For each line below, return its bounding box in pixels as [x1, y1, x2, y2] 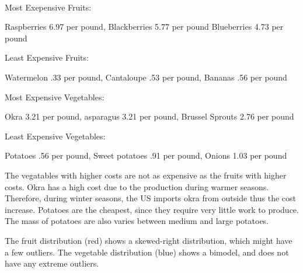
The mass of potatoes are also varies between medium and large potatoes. [5, 215, 269, 227]
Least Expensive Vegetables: [5, 129, 106, 142]
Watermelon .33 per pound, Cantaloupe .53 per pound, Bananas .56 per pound [5, 71, 287, 83]
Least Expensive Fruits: [5, 51, 89, 64]
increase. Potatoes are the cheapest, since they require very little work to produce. [5, 203, 299, 215]
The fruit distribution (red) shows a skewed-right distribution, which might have [5, 234, 292, 246]
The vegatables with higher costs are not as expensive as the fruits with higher [5, 169, 287, 181]
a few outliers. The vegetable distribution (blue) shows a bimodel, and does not [5, 246, 289, 258]
